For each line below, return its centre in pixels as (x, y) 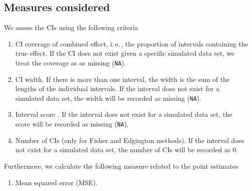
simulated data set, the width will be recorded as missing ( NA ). (108, 98)
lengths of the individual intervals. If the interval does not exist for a (117, 88)
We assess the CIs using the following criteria (71, 27)
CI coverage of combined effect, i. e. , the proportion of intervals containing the (132, 43)
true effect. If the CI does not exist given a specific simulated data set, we (125, 53)
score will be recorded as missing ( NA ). (72, 124)
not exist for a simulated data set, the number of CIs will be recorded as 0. (126, 150)
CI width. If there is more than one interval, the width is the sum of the (122, 79)
